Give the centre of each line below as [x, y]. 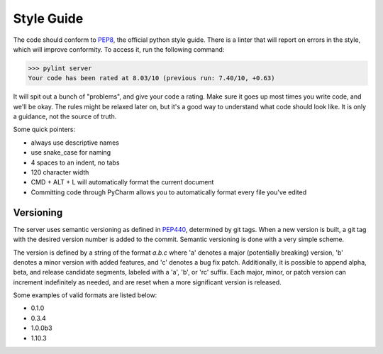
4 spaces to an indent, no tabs [75, 162]
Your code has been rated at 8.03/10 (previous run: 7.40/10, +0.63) [151, 78]
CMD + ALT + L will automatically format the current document [122, 182]
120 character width [60, 172]
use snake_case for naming [71, 153]
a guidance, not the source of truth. [65, 116]
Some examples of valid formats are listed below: [85, 295]
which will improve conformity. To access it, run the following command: [119, 49]
